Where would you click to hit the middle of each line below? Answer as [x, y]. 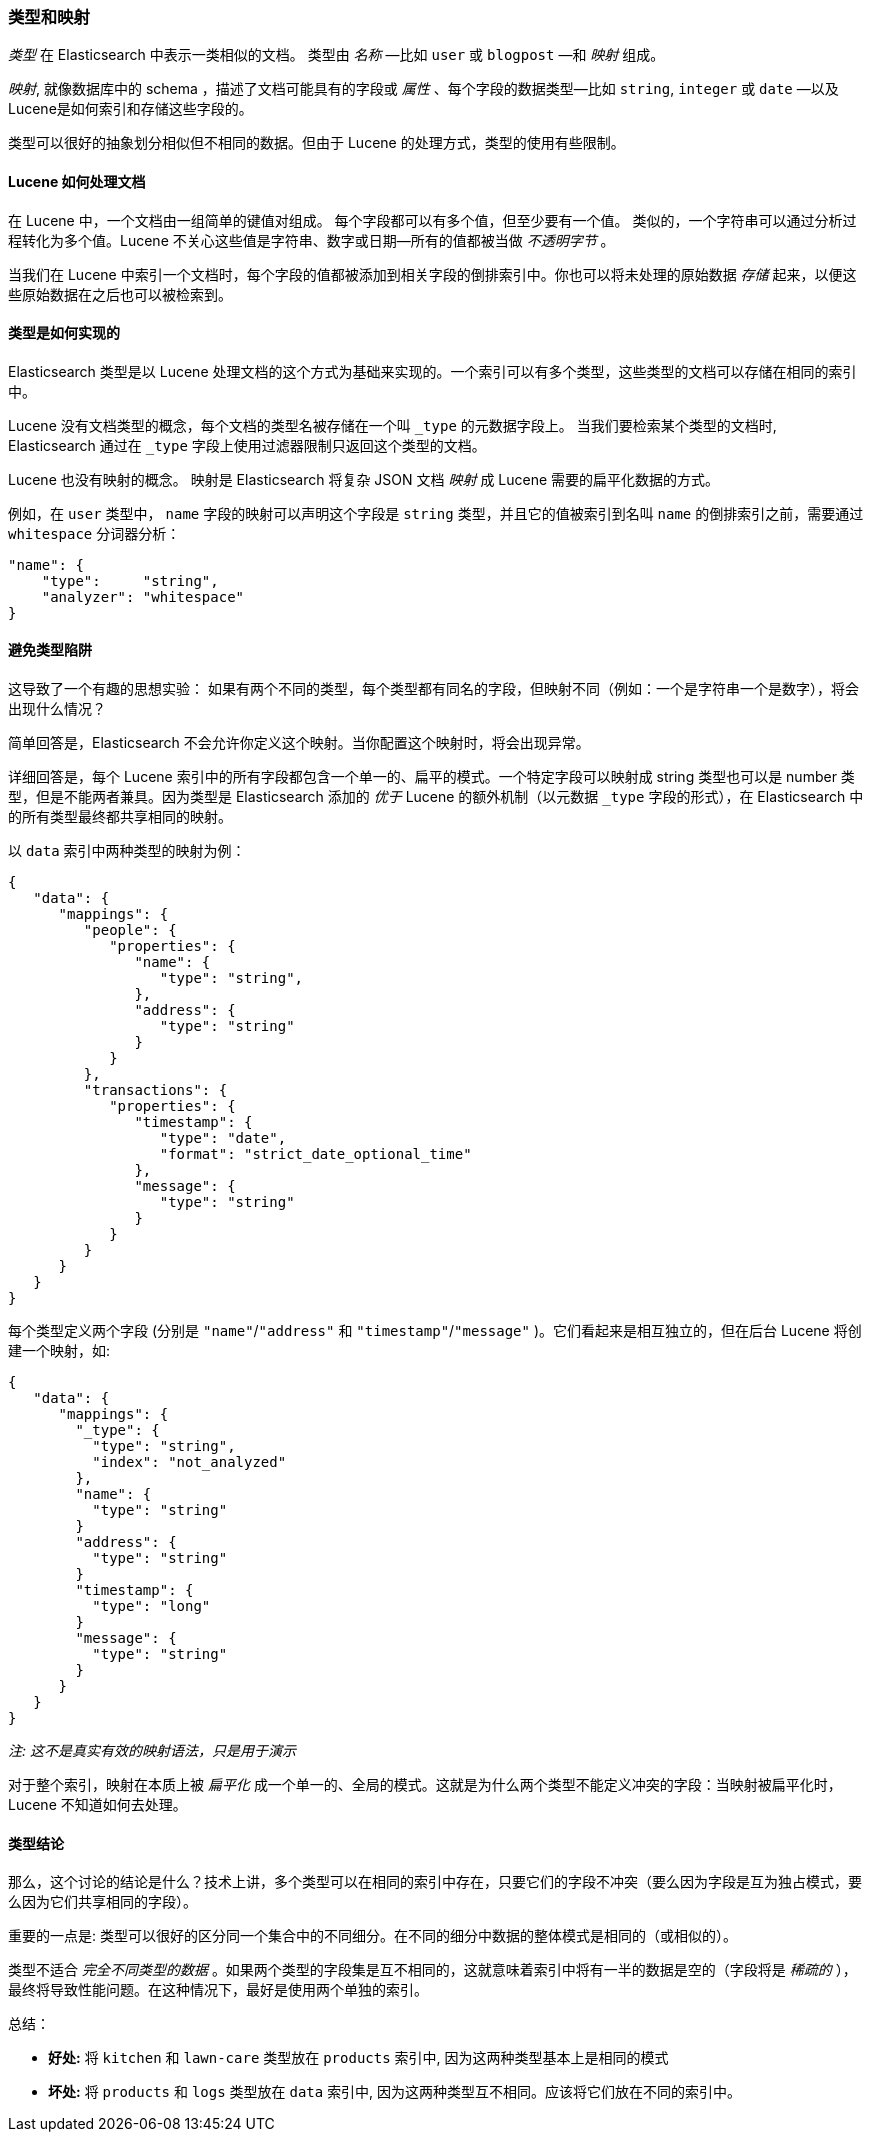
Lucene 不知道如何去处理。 [97, 1805]
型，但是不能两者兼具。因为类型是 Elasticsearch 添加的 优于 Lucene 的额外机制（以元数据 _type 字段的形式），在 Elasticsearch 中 [436, 797]
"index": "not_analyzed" [189, 1462]
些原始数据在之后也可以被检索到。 [120, 294]
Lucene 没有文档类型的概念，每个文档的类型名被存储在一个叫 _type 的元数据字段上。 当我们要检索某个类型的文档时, [392, 425]
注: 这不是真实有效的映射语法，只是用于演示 [152, 1751]
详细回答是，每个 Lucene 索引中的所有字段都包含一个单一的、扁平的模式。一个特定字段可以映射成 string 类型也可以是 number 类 [431, 777]
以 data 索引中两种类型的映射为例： [127, 851]
